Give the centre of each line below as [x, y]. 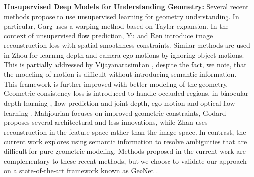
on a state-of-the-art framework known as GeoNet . [81, 170]
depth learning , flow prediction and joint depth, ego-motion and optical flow [120, 103]
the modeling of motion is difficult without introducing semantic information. [120, 74]
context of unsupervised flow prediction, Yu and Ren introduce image [109, 35]
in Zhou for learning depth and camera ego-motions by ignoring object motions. [124, 54]
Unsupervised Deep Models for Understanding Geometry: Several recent [126, 6]
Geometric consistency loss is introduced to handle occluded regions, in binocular [126, 93]
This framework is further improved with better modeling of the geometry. [116, 83]
